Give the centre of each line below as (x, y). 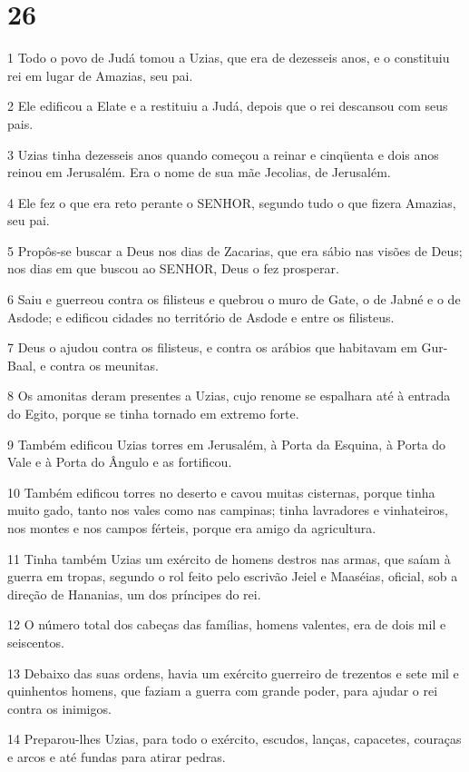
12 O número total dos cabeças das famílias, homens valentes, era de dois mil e (227, 624)
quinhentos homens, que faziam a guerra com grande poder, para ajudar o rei (223, 691)
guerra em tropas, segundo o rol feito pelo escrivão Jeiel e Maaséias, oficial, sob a (233, 576)
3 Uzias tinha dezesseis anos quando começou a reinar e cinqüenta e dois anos (223, 154)
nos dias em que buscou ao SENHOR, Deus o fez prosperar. (173, 268)
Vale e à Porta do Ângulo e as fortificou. (120, 462)
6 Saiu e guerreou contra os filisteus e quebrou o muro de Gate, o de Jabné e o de (234, 299)
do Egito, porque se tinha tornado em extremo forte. (153, 414)
